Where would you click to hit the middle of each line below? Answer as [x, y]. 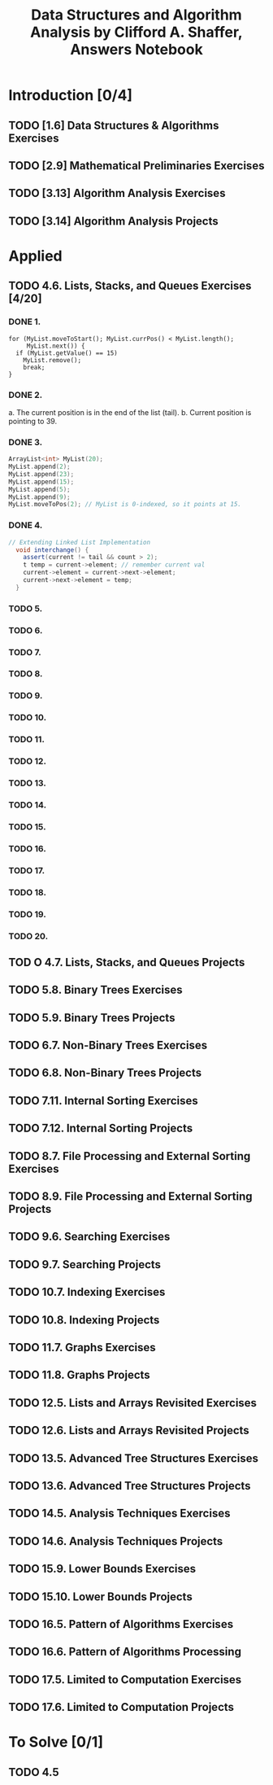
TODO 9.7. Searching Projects [84, 1264]
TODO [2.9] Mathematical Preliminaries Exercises [136, 166]
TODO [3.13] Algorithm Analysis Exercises [117, 193]
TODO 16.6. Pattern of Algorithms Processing [125, 1652]
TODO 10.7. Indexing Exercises [87, 1292]
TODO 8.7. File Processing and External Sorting [130, 1156]
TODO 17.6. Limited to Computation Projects [121, 1707]
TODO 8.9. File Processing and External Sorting [130, 1197]
